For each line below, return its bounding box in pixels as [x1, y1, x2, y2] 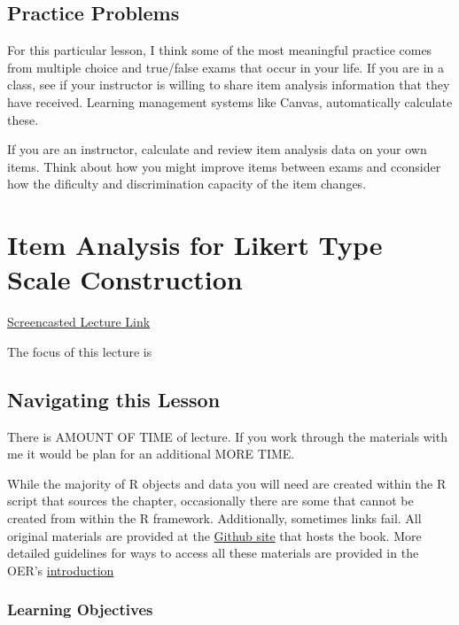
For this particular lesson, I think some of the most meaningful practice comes [7, 41, 432, 59]
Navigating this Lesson [7, 385, 221, 413]
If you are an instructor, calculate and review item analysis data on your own [7, 140, 427, 158]
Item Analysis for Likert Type [7, 227, 383, 263]
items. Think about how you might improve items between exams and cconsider [7, 157, 441, 175]
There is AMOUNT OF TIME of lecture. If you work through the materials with [7, 427, 447, 445]
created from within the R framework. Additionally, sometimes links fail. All [7, 509, 422, 528]
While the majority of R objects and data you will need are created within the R [7, 474, 447, 492]
